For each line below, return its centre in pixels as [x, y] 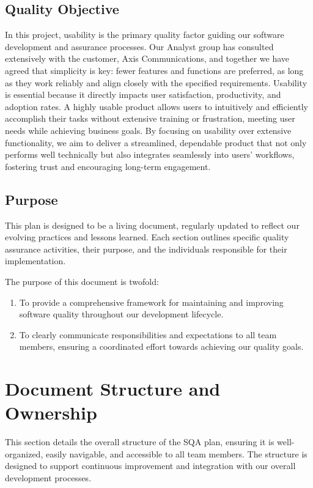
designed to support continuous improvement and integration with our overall [150, 466]
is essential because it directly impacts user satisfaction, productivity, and [143, 94]
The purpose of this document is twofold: [82, 281]
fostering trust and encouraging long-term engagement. [108, 166]
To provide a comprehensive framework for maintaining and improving [151, 302]
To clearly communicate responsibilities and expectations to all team [148, 334]
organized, [24, 453]
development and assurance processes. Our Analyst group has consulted [139, 46]
